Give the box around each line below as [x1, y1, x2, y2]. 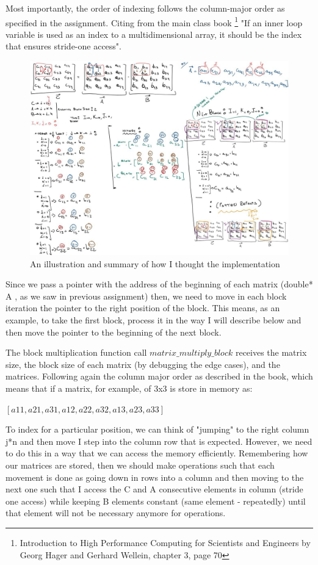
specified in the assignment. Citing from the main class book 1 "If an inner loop [5, 14, 303, 29]
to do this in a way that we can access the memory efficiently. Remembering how [5, 447, 308, 459]
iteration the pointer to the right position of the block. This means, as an [5, 301, 280, 314]
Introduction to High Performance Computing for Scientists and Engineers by [20, 536, 311, 549]
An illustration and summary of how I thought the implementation [30, 257, 280, 270]
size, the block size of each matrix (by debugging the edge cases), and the [5, 358, 280, 370]
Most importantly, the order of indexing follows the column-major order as [5, 2, 285, 14]
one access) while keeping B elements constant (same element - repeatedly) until [5, 494, 306, 507]
